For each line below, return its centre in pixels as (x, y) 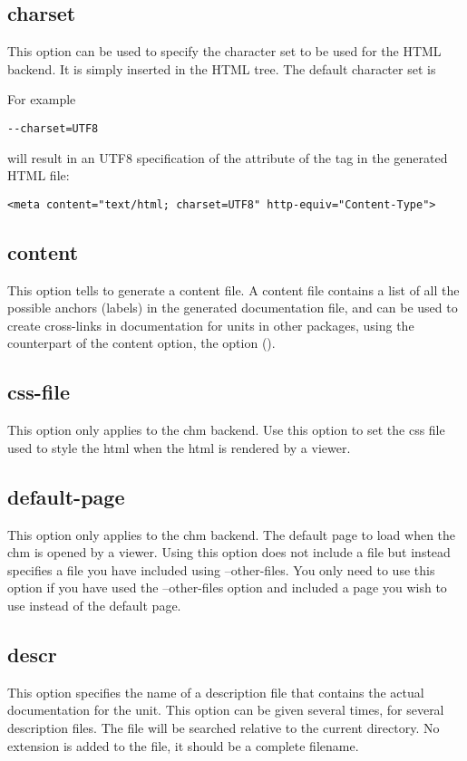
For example (42, 99)
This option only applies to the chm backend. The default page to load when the (232, 534)
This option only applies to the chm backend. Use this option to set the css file (226, 430)
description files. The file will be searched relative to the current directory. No (224, 728)
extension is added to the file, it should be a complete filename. (183, 745)
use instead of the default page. (94, 606)
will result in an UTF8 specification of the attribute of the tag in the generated (228, 157)
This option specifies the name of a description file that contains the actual (216, 692)
